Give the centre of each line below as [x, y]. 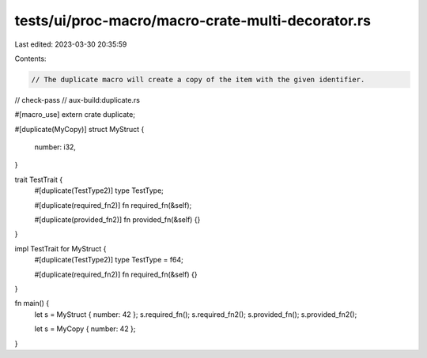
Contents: [30, 58]
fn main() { [32, 303]
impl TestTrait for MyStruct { [60, 248]
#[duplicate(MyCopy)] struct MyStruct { [79, 129]
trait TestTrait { [39, 179]
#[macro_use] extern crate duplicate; [75, 115]
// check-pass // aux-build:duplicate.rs [77, 100]
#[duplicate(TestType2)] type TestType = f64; [109, 260]
